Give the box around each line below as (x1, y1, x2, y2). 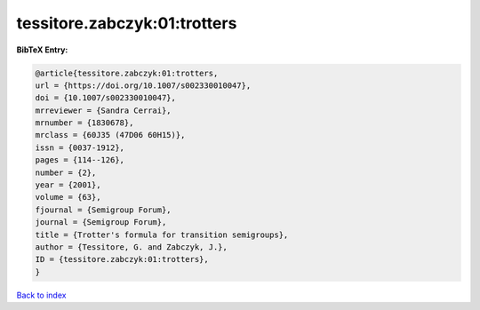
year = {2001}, (35, 180, 101, 190)
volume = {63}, (35, 192, 101, 203)
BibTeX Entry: (16, 44, 68, 55)
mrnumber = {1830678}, (35, 118, 134, 128)
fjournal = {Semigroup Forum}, (35, 204, 172, 215)
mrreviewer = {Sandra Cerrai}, (35, 105, 172, 115)
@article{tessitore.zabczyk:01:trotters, (35, 68, 219, 78)
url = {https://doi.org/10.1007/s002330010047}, (35, 80, 252, 91)
